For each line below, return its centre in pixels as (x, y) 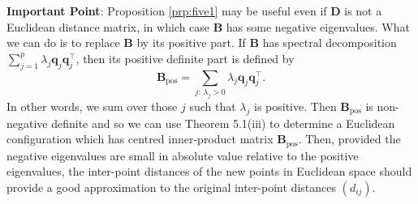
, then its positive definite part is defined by (185, 58)
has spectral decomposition (330, 42)
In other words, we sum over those (92, 106)
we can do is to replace (63, 42)
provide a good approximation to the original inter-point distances (171, 187)
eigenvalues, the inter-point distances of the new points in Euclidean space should (209, 171)
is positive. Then (295, 106)
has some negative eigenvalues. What (318, 26)
